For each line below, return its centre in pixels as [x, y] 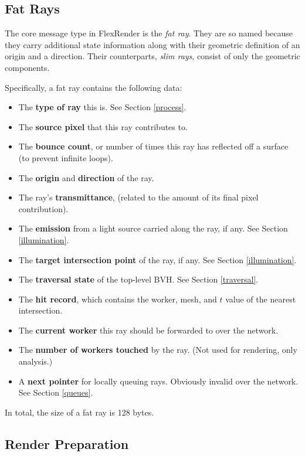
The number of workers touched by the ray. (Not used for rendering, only [158, 350]
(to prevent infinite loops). [66, 157]
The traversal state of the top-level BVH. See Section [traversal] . [138, 279]
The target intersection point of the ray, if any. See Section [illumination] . [157, 259]
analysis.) [35, 361]
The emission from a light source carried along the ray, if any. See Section [153, 228]
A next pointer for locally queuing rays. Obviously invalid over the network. [158, 381]
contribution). [43, 208]
